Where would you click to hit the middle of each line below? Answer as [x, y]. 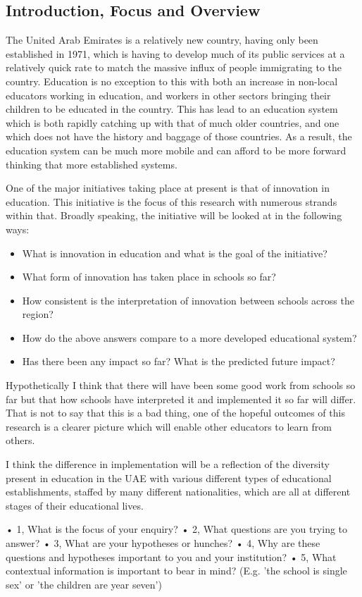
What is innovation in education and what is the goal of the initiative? [175, 253]
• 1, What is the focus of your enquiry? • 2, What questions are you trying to [177, 529]
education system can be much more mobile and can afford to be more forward [176, 150]
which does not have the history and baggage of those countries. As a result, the [179, 136]
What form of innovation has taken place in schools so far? [149, 277]
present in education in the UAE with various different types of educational [169, 478]
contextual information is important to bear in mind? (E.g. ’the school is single [176, 571]
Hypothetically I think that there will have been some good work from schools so [181, 385]
